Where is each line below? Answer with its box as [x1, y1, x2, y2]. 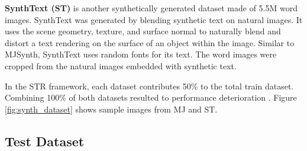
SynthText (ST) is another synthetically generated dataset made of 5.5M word [5, 2, 298, 14]
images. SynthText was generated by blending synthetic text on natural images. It [5, 13, 303, 25]
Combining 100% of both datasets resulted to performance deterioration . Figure [5, 91, 297, 104]
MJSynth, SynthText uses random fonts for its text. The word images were [5, 48, 277, 60]
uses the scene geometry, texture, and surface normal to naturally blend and [5, 25, 281, 37]
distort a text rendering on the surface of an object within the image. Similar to [5, 36, 295, 49]
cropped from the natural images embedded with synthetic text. [5, 59, 237, 72]
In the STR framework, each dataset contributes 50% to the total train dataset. [5, 79, 294, 92]
